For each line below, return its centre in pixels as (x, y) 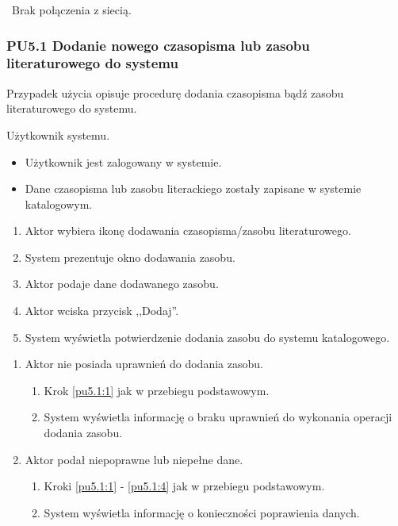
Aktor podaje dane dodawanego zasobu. (122, 284)
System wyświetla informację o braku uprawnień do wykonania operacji (218, 417)
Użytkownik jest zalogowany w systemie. (123, 161)
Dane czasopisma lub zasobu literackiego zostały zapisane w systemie (193, 188)
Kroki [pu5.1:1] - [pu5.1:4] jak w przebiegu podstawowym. (184, 486)
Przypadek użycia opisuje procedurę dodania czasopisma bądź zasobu (175, 92)
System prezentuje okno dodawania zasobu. (130, 257)
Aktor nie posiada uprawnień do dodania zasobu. (144, 364)
